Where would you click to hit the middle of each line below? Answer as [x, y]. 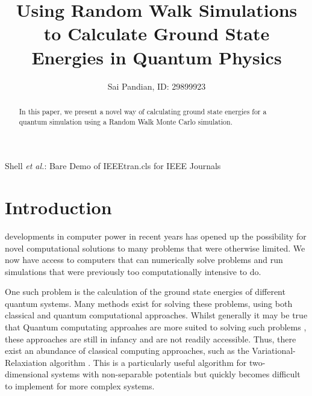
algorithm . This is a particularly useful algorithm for [148, 362]
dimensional [27, 374]
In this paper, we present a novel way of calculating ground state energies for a [143, 111]
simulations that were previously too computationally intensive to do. [133, 271]
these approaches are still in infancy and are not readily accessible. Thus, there [151, 339]
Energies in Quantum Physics [157, 57]
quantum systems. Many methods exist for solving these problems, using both [149, 303]
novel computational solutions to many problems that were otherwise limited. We [155, 248]
